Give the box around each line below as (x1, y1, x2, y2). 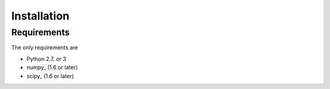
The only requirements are (11, 44, 78, 51)
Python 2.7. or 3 (26, 55, 67, 62)
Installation (11, 9, 70, 23)
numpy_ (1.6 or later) (26, 64, 78, 71)
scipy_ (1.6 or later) (26, 72, 75, 79)
